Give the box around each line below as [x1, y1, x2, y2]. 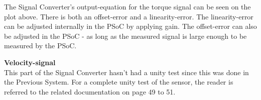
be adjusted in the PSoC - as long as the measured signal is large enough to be [4, 30, 247, 41]
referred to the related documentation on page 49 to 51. [4, 86, 176, 97]
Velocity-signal [4, 57, 56, 67]
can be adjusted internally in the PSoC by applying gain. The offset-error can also [4, 21, 257, 31]
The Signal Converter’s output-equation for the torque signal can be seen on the [4, 1, 251, 11]
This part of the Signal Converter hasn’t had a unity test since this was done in [4, 67, 249, 77]
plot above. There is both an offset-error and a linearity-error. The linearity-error [4, 11, 253, 21]
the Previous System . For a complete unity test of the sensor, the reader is [4, 77, 233, 87]
